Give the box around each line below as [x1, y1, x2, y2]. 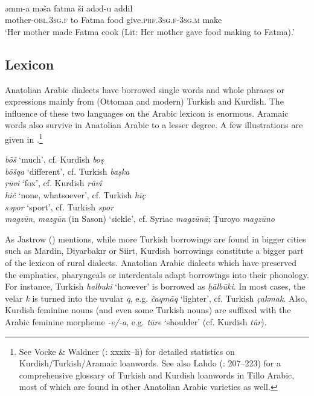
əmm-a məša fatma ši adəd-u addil [5, 1, 133, 14]
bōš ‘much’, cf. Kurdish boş [5, 153, 104, 166]
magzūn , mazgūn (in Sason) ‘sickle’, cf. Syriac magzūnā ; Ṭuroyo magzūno [5, 212, 275, 225]
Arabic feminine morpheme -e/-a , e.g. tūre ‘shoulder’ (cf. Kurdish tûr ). [5, 315, 267, 328]
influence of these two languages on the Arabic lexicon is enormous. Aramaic [5, 106, 289, 119]
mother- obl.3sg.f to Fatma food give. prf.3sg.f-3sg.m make [5, 13, 222, 26]
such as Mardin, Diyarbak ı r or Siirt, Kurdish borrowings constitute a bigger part [5, 244, 304, 257]
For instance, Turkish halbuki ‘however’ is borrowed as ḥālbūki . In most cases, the [5, 280, 306, 293]
